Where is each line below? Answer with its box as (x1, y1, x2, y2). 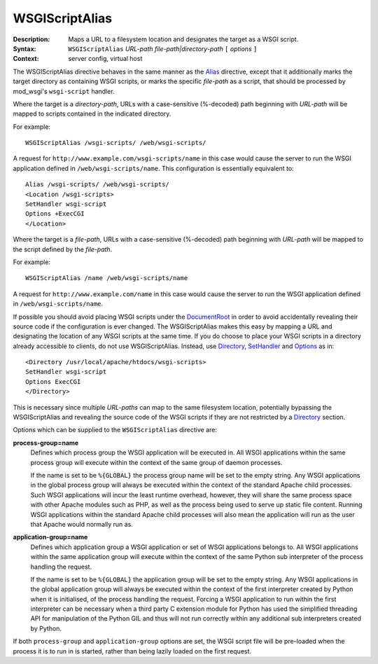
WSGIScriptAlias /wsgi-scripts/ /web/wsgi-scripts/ (25, 139, 206, 147)
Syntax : (13, 44, 36, 53)
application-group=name (13, 533, 88, 541)
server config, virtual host (68, 55, 143, 63)
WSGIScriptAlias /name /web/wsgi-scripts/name (25, 274, 188, 282)
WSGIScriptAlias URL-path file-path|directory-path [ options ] (68, 44, 258, 53)
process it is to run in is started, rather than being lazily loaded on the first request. (13, 646, 252, 655)
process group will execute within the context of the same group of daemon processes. (30, 458, 283, 466)
